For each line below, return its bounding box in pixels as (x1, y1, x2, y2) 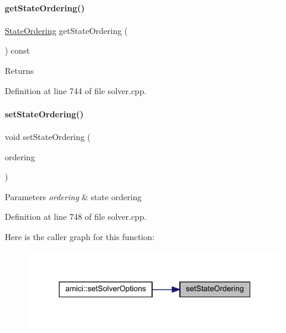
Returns (5, 64, 34, 76)
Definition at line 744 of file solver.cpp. (5, 84, 147, 97)
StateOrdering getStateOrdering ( (5, 24, 128, 36)
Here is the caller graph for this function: (5, 230, 155, 242)
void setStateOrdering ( (5, 130, 91, 142)
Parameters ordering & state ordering (5, 190, 142, 203)
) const (5, 44, 30, 57)
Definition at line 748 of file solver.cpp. (5, 210, 147, 223)
